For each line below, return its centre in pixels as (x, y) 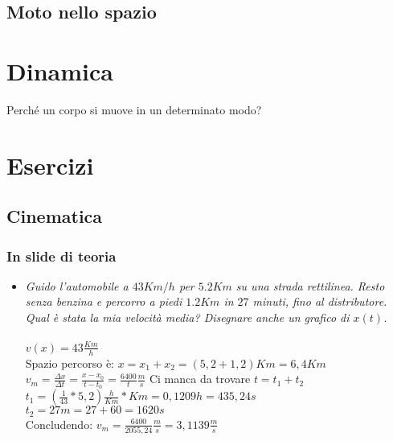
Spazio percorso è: (70, 363)
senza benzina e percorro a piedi (104, 301)
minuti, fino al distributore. (320, 301)
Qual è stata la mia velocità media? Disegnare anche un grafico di (187, 317)
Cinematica (55, 216)
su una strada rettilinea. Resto (310, 285)
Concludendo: (59, 424)
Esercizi (50, 165)
